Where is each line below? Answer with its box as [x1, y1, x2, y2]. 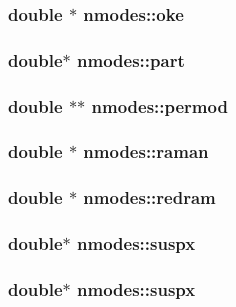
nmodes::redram [83, 185, 216, 210]
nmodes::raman [83, 139, 209, 164]
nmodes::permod [91, 93, 228, 118]
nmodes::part [77, 47, 185, 72]
